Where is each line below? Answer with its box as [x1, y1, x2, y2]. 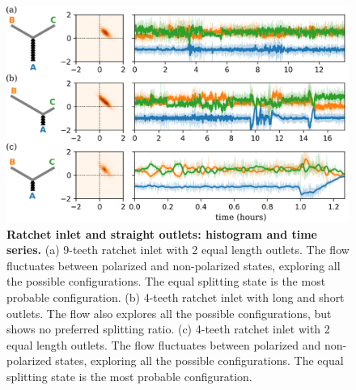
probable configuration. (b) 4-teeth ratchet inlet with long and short [6, 289, 345, 306]
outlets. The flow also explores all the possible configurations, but [6, 304, 332, 321]
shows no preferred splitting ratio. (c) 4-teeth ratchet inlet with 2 [6, 320, 330, 337]
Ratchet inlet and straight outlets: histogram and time [6, 225, 317, 242]
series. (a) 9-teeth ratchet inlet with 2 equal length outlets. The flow [6, 241, 350, 258]
